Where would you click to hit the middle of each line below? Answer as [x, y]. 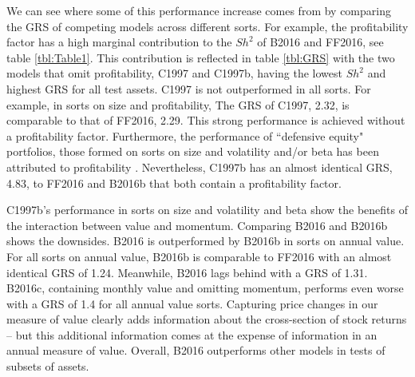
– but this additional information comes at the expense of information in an [192, 334]
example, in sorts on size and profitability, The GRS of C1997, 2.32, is [178, 104]
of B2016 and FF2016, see [320, 42]
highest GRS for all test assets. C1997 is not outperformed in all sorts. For [189, 88]
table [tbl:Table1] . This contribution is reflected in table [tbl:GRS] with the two [201, 57]
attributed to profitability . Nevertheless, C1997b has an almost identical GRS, [200, 167]
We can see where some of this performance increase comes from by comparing [199, 10]
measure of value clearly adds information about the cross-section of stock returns [207, 319]
